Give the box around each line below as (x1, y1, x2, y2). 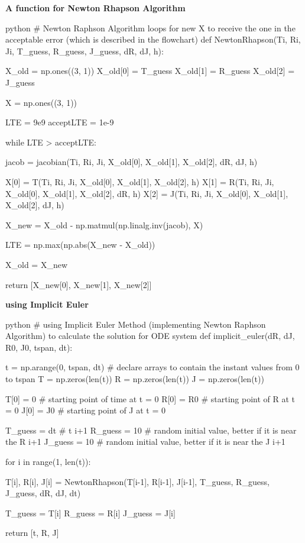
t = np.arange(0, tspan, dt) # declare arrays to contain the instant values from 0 (5, 361, 300, 373)
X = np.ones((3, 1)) (5, 96, 77, 108)
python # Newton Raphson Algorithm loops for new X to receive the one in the (5, 21, 296, 34)
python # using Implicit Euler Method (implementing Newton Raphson (5, 318, 266, 330)
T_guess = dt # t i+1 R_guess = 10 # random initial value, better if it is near (5, 424, 297, 436)
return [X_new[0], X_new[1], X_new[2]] (5, 278, 152, 290)
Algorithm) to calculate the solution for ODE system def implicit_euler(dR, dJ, (5, 329, 295, 342)
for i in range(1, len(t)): (5, 455, 91, 468)
